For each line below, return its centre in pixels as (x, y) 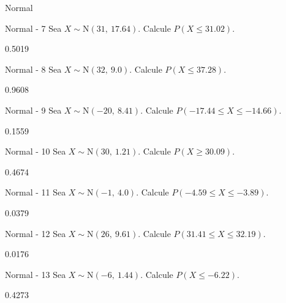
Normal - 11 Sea (36, 192)
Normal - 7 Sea (33, 28)
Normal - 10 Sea (36, 151)
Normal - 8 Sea (33, 69)
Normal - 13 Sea (36, 274)
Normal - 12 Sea (36, 233)
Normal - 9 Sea (33, 110)
